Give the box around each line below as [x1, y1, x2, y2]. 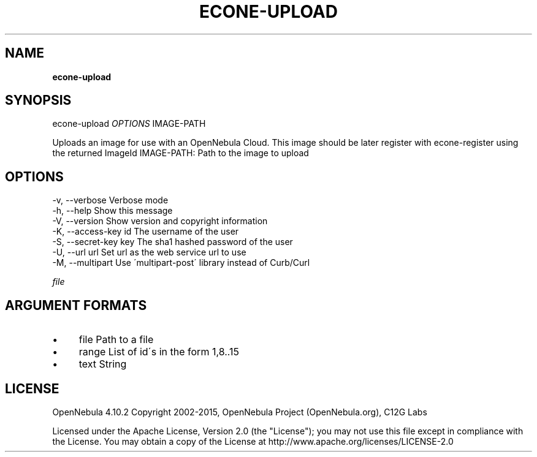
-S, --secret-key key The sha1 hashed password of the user [52, 236, 293, 247]
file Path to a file [78, 333, 154, 346]
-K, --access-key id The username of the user [52, 226, 239, 237]
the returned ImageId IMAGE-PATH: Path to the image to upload [52, 148, 309, 159]
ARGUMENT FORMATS [5, 297, 147, 313]
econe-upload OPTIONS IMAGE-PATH [52, 118, 206, 129]
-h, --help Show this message [52, 205, 173, 216]
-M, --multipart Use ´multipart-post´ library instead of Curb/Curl [52, 257, 310, 268]
